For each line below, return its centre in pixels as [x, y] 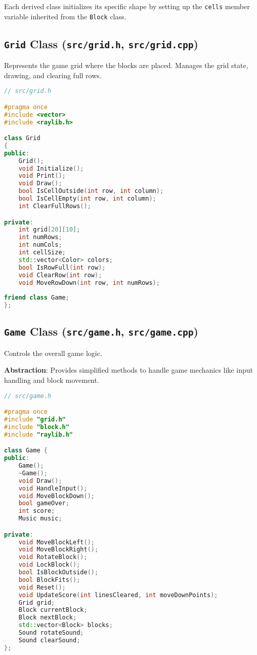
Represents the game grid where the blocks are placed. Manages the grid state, [126, 65]
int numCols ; [40, 245]
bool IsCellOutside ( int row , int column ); [91, 191]
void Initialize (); [51, 168]
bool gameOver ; [44, 503]
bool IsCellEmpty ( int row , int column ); [87, 199]
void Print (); [42, 176]
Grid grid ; [37, 602]
